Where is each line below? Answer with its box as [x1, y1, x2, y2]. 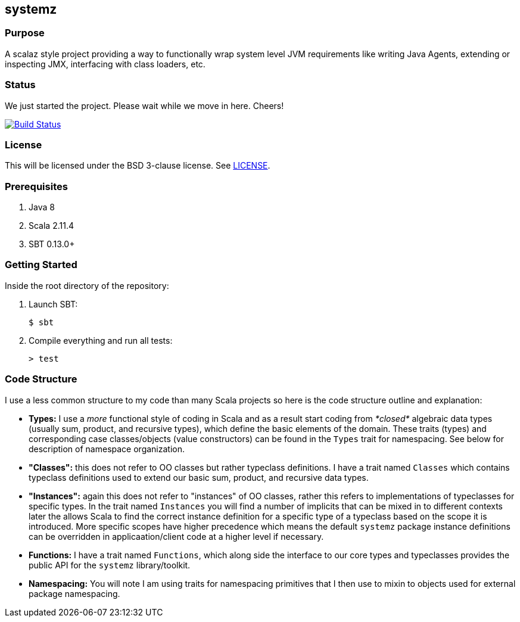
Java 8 [29, 202, 55, 213]
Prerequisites [5, 180, 68, 192]
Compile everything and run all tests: [29, 335, 173, 346]
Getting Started [5, 259, 77, 271]
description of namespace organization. [29, 443, 185, 454]
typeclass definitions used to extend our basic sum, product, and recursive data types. [29, 472, 369, 483]
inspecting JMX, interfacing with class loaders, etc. [5, 58, 205, 69]
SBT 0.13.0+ [29, 239, 75, 250]
